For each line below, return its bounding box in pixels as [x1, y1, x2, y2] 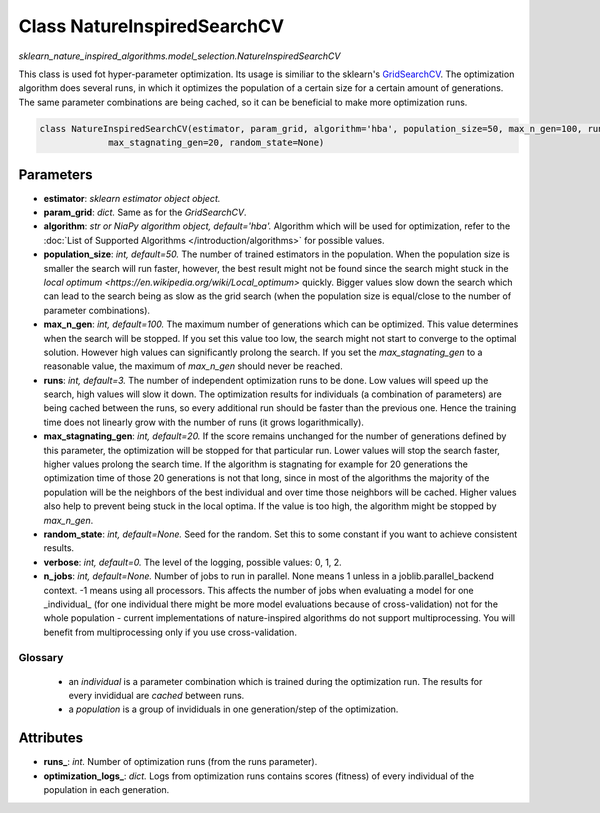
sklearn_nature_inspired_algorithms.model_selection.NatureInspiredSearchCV [18, 50, 341, 62]
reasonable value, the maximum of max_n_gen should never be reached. [43, 360, 344, 372]
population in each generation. [43, 784, 170, 796]
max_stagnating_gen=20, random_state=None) [108, 137, 325, 149]
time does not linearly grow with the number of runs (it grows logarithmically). [43, 416, 365, 428]
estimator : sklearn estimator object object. [43, 192, 221, 204]
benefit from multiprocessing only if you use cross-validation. [43, 626, 297, 638]
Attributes [18, 730, 84, 747]
